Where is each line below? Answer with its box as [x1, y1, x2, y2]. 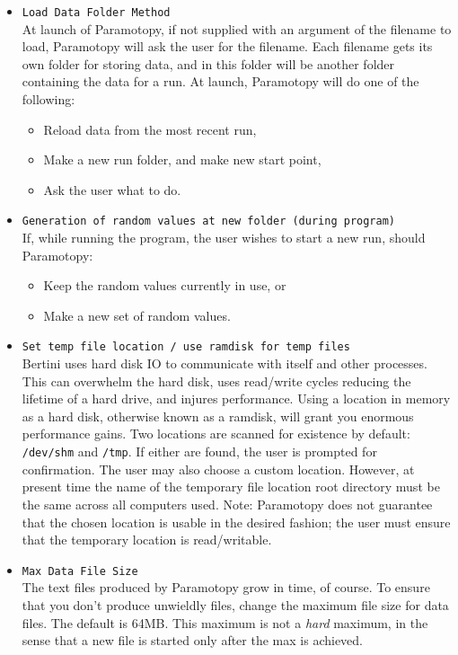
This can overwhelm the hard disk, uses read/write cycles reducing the [22, 371, 411, 390]
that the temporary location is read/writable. [22, 530, 272, 549]
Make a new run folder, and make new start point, [43, 150, 321, 169]
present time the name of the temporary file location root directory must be [22, 477, 440, 496]
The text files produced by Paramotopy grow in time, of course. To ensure [22, 578, 430, 597]
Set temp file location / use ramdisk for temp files [22, 341, 350, 354]
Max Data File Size [22, 564, 138, 578]
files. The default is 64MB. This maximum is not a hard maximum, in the [22, 613, 428, 632]
